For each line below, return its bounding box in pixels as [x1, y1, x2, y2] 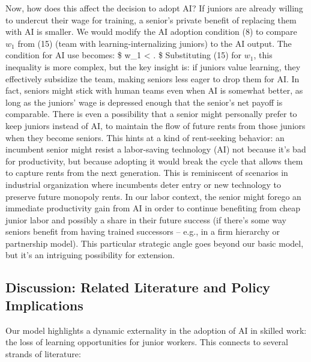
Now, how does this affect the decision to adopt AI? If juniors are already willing [5, 2, 303, 14]
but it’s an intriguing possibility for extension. [5, 249, 175, 261]
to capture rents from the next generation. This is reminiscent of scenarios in [5, 166, 288, 179]
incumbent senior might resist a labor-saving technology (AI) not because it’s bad [5, 143, 306, 155]
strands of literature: [5, 347, 81, 360]
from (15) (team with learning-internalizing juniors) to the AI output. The [17, 37, 292, 49]
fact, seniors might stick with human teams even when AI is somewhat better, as [5, 84, 303, 97]
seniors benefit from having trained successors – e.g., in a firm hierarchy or [5, 225, 280, 238]
